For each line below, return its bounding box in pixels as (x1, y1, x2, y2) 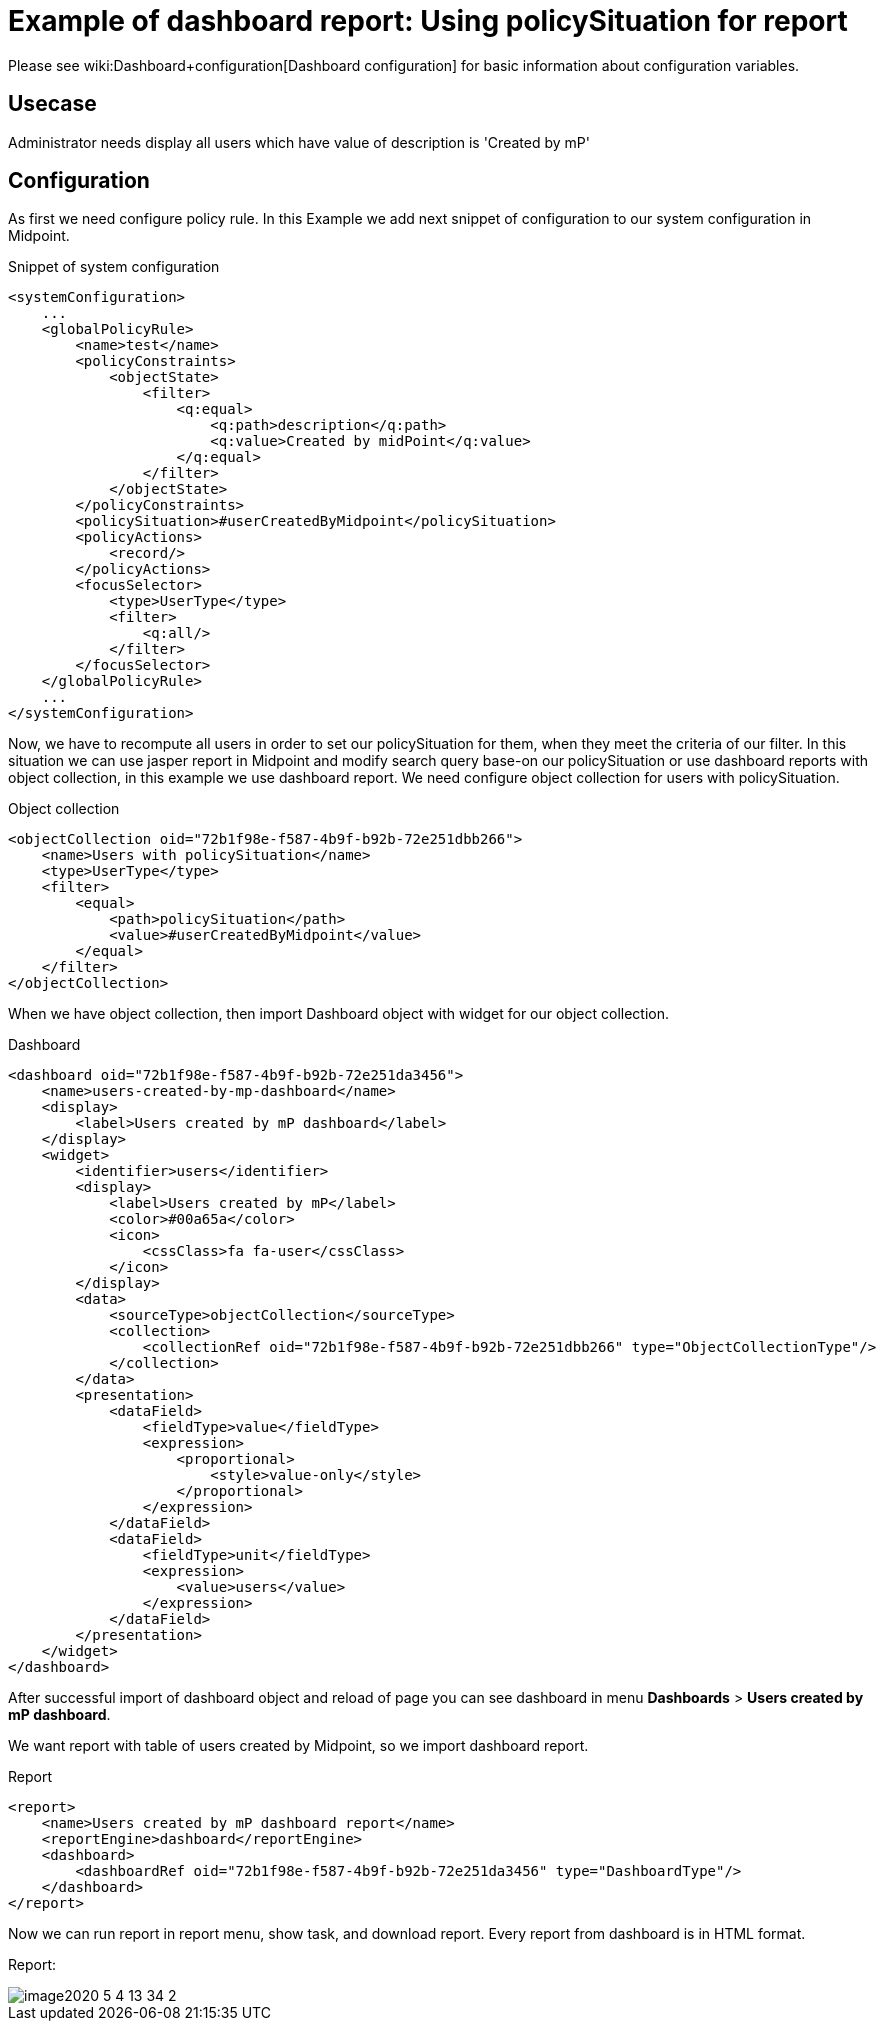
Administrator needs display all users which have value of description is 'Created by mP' (8, 133, 590, 151)
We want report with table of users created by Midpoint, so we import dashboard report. (8, 1737, 589, 1755)
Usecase (8, 91, 97, 117)
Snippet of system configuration (8, 258, 220, 276)
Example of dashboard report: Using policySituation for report (8, 4, 848, 38)
